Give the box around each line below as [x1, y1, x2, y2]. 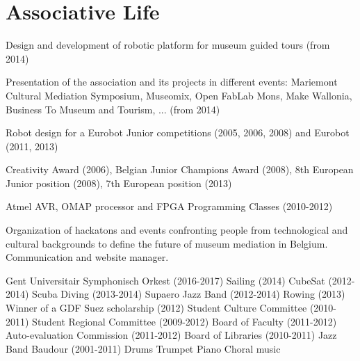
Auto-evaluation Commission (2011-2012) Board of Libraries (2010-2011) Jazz [6, 328, 337, 342]
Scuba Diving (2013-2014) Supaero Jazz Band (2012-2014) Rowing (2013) [32, 287, 345, 301]
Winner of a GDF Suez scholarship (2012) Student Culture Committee [6, 300, 307, 315]
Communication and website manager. [6, 250, 169, 264]
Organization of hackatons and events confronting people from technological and [6, 223, 348, 237]
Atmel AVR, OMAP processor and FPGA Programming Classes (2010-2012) [6, 199, 333, 214]
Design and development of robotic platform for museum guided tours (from [6, 38, 330, 52]
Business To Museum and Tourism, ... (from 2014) [6, 102, 220, 116]
